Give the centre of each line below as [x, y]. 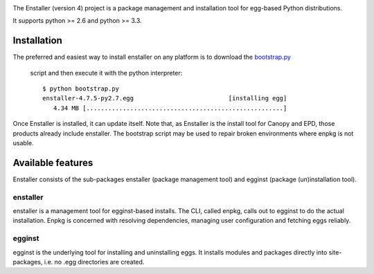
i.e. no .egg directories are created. [94, 262]
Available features [53, 163]
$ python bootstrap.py [81, 89]
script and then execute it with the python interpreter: [106, 73]
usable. [23, 143]
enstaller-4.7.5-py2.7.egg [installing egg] [165, 98]
